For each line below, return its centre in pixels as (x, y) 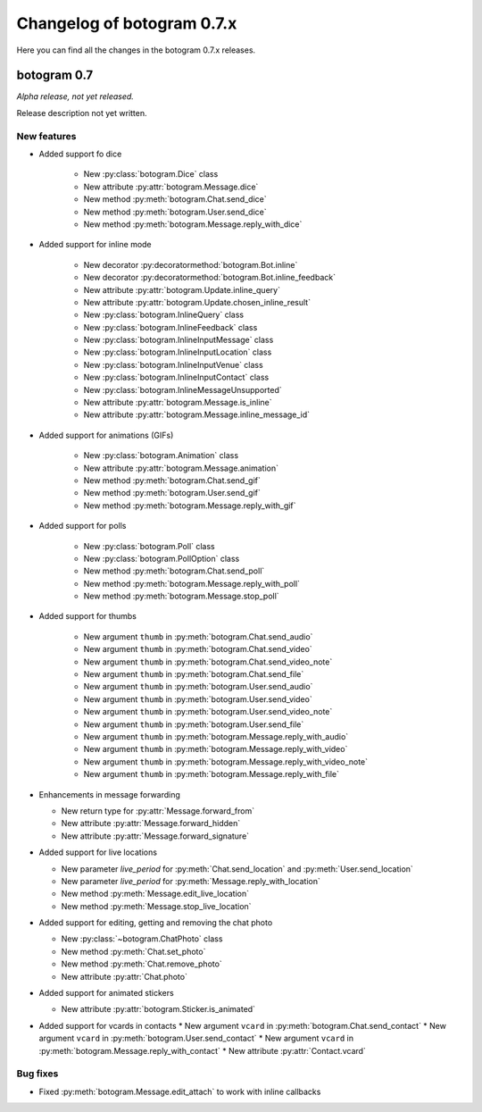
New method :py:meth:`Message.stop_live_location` (156, 906)
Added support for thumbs (88, 616)
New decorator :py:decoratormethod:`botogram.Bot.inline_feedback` (210, 278)
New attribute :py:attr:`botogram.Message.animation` (181, 468)
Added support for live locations (98, 852)
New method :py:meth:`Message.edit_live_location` (155, 894)
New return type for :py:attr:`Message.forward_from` (158, 811)
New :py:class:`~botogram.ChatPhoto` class (142, 939)
